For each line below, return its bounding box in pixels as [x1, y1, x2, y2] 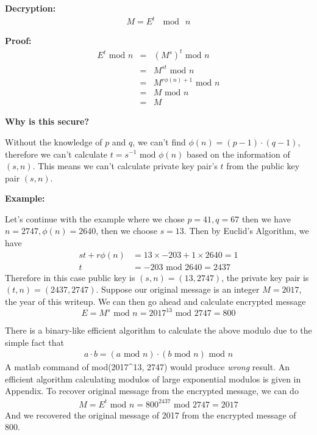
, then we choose [96, 224, 157, 237]
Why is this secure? [5, 115, 90, 128]
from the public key [226, 159, 300, 172]
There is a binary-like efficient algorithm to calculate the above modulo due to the [5, 324, 312, 336]
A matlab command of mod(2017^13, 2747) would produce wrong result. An [5, 360, 290, 373]
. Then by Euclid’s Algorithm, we [183, 224, 309, 237]
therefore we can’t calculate [5, 147, 108, 160]
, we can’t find [132, 135, 186, 148]
